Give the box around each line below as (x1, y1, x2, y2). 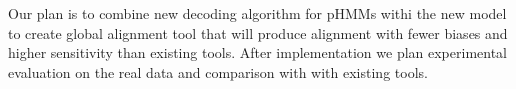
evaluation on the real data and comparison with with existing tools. (8, 61, 428, 82)
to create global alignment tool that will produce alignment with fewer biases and (8, 22, 508, 43)
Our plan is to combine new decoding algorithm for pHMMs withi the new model (8, 3, 507, 23)
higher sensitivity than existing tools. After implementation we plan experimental (8, 42, 507, 63)
